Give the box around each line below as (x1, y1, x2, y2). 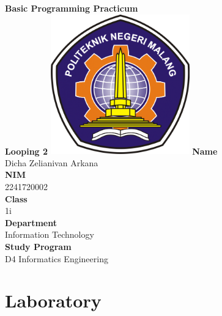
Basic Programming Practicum (5, 2, 138, 14)
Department (5, 216, 57, 229)
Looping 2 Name (5, 144, 218, 157)
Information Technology (5, 228, 94, 241)
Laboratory (5, 288, 102, 313)
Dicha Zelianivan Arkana (5, 156, 98, 169)
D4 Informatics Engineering (5, 252, 108, 265)
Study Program (5, 240, 72, 252)
